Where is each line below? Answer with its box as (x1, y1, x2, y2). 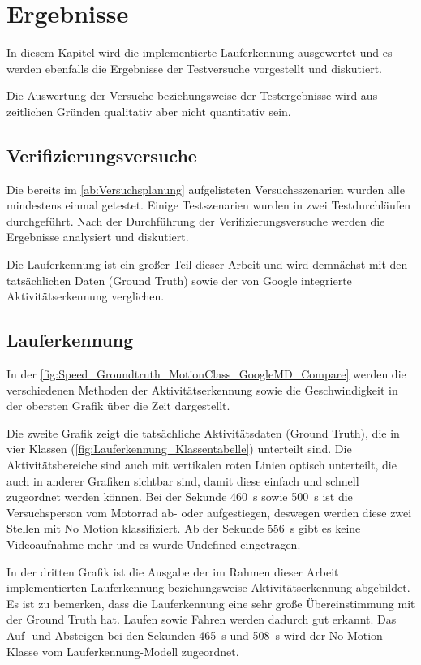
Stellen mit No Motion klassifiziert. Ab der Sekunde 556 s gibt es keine (6, 520, 361, 537)
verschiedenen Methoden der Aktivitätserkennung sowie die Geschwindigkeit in (6, 381, 398, 398)
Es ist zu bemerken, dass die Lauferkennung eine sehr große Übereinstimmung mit (6, 594, 415, 611)
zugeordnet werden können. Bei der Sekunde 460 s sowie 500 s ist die (6, 488, 353, 505)
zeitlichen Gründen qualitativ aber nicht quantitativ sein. (6, 102, 291, 119)
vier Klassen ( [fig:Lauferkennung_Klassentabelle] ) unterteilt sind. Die (6, 440, 352, 457)
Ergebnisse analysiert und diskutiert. (6, 228, 189, 245)
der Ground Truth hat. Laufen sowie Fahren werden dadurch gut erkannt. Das (6, 611, 397, 628)
